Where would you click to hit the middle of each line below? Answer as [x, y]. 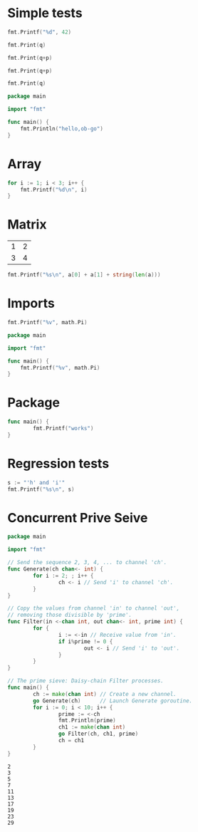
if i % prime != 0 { [85, 641]
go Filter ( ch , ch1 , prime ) [98, 734]
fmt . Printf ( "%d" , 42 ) [40, 32]
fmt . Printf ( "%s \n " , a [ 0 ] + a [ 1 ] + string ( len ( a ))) [84, 275]
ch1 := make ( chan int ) [92, 727]
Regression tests [58, 464]
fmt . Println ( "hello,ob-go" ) [62, 129]
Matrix [27, 225]
